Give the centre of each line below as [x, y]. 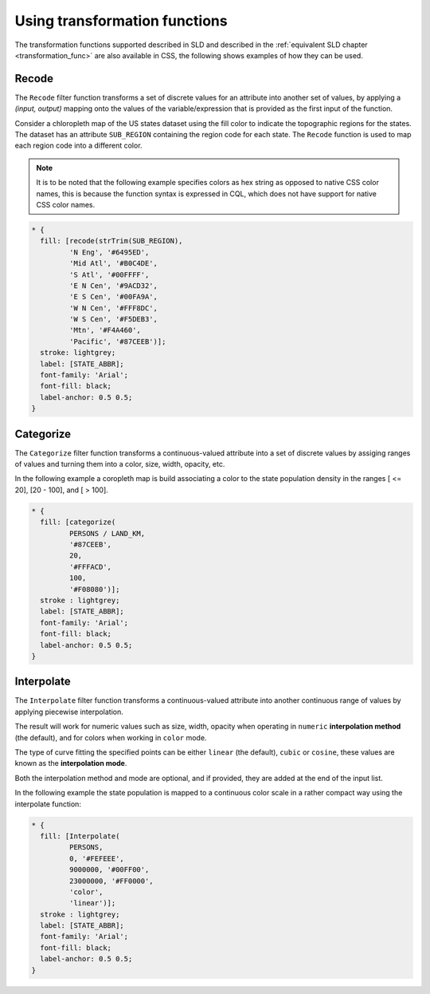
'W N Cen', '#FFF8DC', [113, 308]
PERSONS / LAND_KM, [107, 533]
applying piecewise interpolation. [69, 712]
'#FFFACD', [90, 567]
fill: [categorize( [78, 522]
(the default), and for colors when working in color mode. [111, 737]
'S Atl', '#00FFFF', [109, 274]
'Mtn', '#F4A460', [105, 330]
